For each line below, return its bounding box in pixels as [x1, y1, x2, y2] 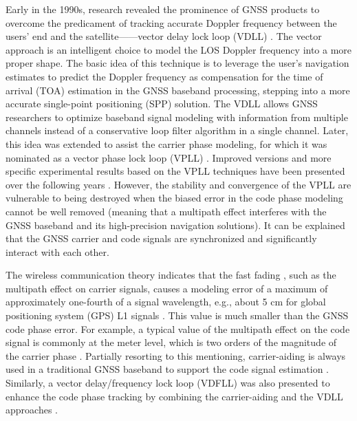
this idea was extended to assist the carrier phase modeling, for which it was [6, 136, 327, 151]
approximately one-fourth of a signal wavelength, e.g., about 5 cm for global [6, 294, 326, 309]
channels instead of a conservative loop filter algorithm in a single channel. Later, [6, 123, 349, 138]
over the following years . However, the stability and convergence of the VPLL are [6, 177, 351, 191]
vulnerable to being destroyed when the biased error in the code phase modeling [6, 191, 343, 205]
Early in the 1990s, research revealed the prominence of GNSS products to [6, 2, 320, 16]
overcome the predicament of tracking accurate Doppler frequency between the [6, 15, 337, 30]
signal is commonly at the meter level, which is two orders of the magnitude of [6, 335, 337, 349]
